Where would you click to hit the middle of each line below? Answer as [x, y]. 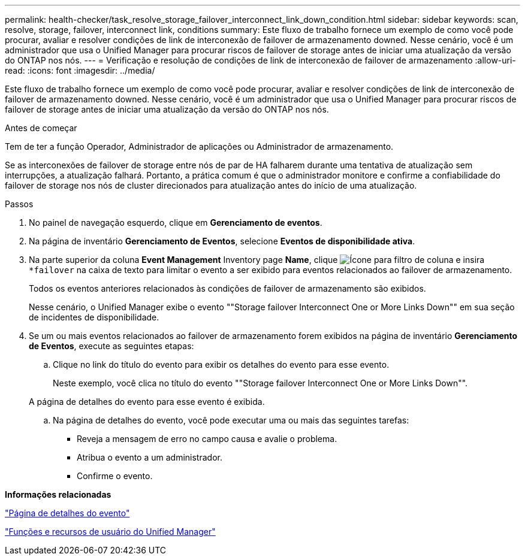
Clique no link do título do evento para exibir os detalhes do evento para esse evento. [221, 364]
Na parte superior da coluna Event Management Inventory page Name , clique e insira [257, 260]
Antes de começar [41, 128]
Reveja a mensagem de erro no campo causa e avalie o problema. [207, 439]
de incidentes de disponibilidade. [94, 317]
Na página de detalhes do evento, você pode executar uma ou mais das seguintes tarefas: [231, 420]
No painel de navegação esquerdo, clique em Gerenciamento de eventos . [176, 223]
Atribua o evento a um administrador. [150, 457]
